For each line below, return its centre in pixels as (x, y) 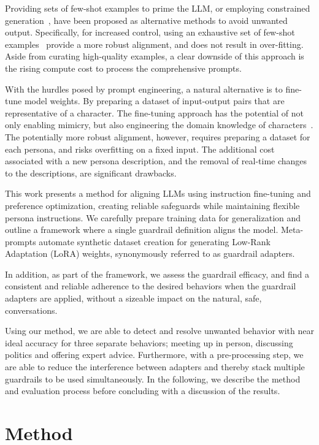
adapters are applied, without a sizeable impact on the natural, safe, (133, 298)
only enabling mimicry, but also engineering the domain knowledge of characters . (159, 125)
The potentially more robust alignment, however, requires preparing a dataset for (158, 136)
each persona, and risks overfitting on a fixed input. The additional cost (140, 149)
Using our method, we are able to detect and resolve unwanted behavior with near (159, 331)
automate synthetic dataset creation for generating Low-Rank (155, 241)
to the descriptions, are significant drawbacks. (91, 173)
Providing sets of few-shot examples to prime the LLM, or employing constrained (158, 8)
